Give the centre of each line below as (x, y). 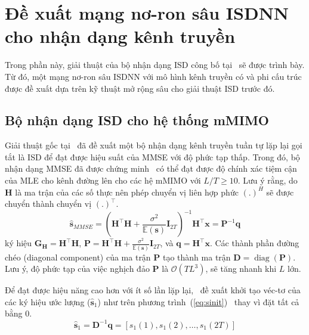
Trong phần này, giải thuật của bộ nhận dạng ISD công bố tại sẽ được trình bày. (155, 65)
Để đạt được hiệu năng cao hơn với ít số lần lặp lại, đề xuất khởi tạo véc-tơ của (153, 290)
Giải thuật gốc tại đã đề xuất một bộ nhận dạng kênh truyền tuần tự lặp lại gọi (154, 145)
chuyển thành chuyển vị (48, 204)
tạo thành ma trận (197, 257)
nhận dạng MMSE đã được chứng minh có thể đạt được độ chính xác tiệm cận (151, 168)
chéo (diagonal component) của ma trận (78, 257)
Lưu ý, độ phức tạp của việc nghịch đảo (77, 269)
